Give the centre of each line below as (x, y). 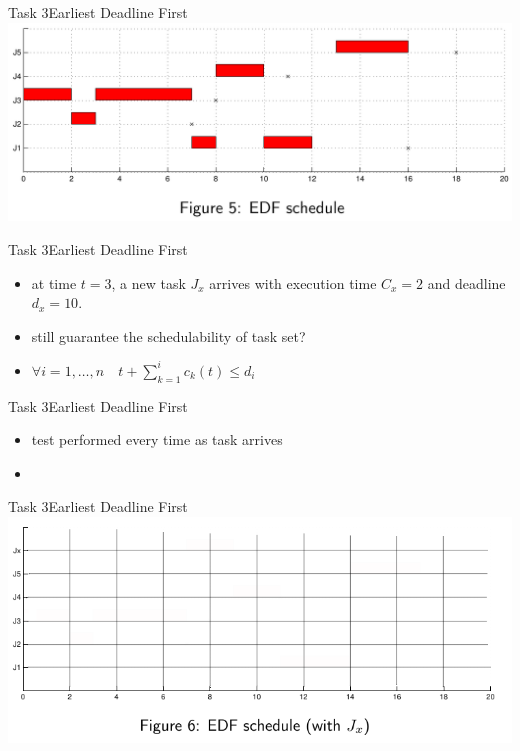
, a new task (148, 282)
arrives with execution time (293, 282)
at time (54, 282)
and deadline (466, 282)
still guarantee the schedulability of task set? (168, 335)
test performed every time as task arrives (157, 439)
